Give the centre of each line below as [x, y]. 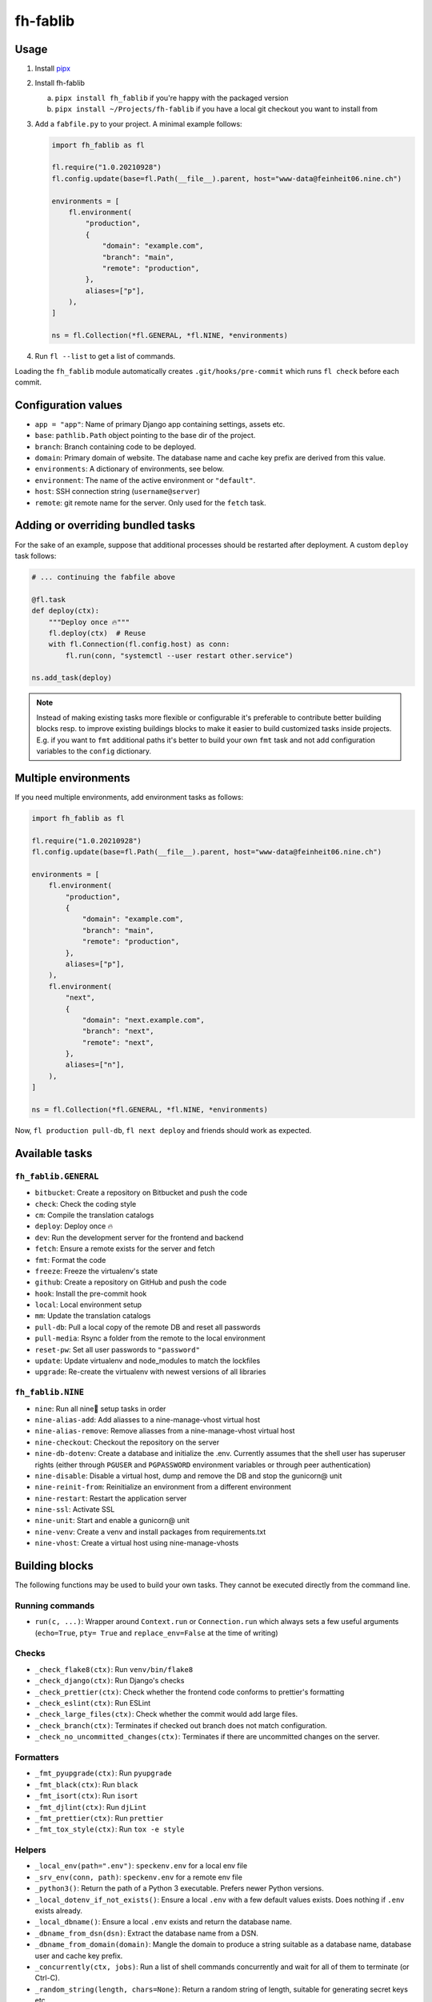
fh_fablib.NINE [49, 1392]
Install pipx [53, 69]
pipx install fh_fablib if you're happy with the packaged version [172, 98]
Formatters [37, 1757]
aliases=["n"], [95, 1065]
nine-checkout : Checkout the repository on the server [127, 1442]
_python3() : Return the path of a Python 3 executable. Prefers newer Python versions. [179, 1888]
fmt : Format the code [70, 1260]
